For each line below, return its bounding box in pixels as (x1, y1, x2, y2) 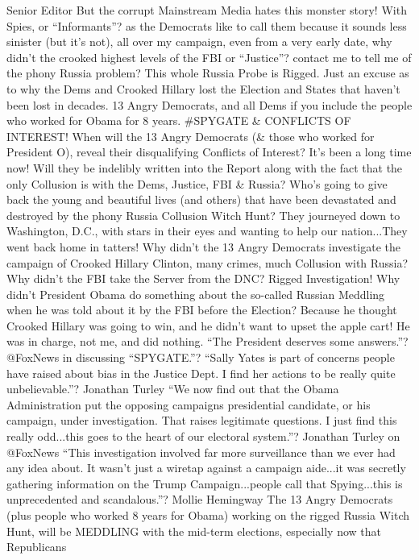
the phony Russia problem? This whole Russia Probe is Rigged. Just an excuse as (6, 64, 409, 81)
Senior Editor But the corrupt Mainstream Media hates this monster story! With (6, 2, 407, 18)
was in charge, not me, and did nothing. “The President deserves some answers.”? (6, 333, 409, 350)
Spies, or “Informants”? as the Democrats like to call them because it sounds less (6, 17, 407, 34)
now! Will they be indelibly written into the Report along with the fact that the (6, 159, 403, 176)
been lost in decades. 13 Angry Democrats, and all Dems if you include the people (6, 96, 413, 113)
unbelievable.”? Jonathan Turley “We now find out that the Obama (6, 380, 339, 397)
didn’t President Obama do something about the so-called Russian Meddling (6, 285, 385, 302)
